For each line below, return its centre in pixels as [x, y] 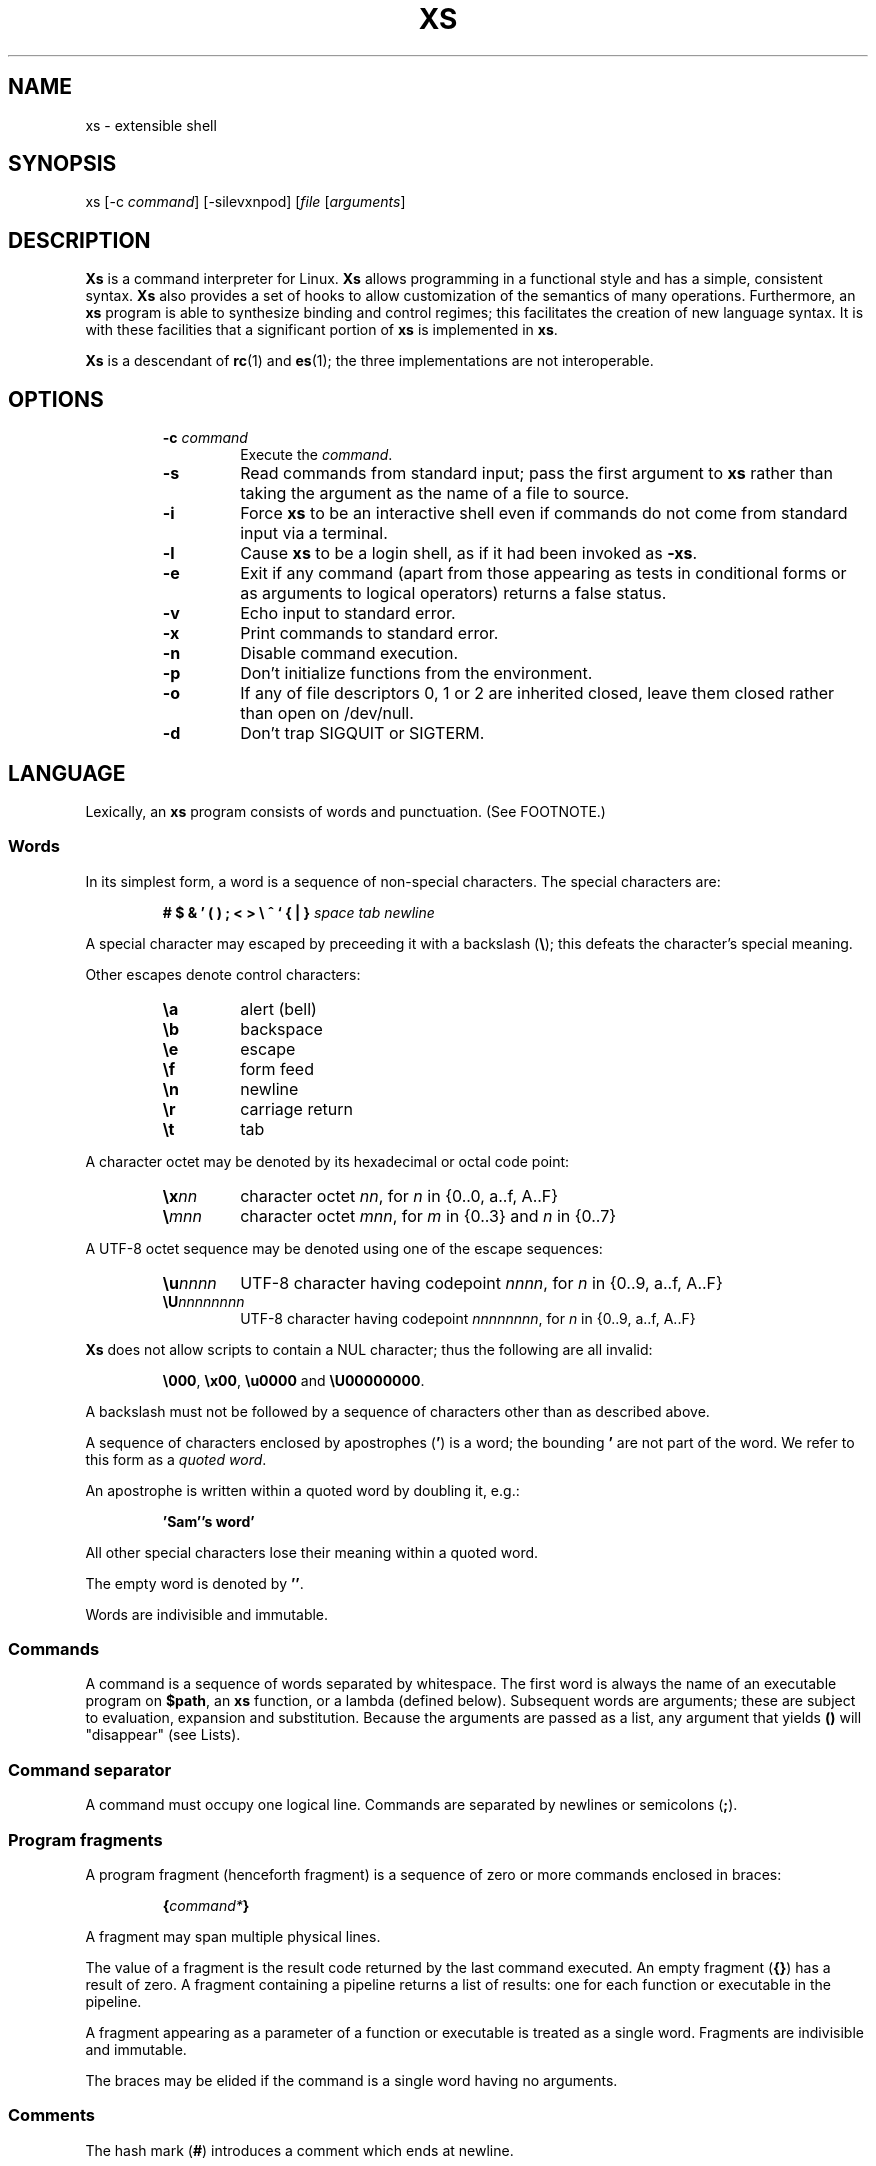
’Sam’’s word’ [208, 1521]
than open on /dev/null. [327, 713]
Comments [51, 2115]
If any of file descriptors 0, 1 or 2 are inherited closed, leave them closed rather [537, 693]
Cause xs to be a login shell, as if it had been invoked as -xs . [469, 553]
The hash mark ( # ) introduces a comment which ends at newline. [299, 2150]
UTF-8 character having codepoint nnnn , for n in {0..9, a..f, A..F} [481, 1282]
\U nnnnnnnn [203, 1301]
